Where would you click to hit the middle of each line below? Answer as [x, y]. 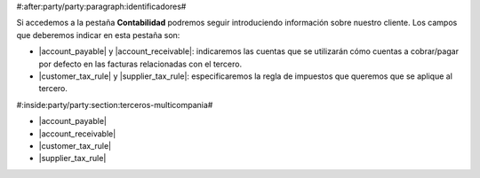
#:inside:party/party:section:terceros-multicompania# [115, 104]
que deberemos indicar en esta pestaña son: [98, 35]
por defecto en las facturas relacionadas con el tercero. [140, 64]
